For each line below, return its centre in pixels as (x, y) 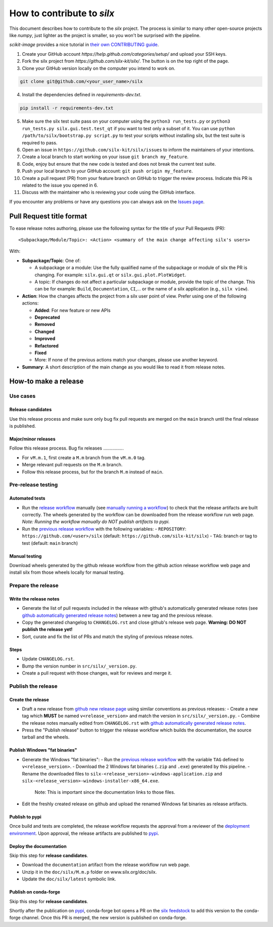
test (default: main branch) (50, 543)
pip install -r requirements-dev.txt (67, 108)
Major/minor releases (32, 439)
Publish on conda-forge (35, 892)
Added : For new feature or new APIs (73, 310)
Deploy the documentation (38, 846)
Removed (45, 324)
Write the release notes (34, 599)
